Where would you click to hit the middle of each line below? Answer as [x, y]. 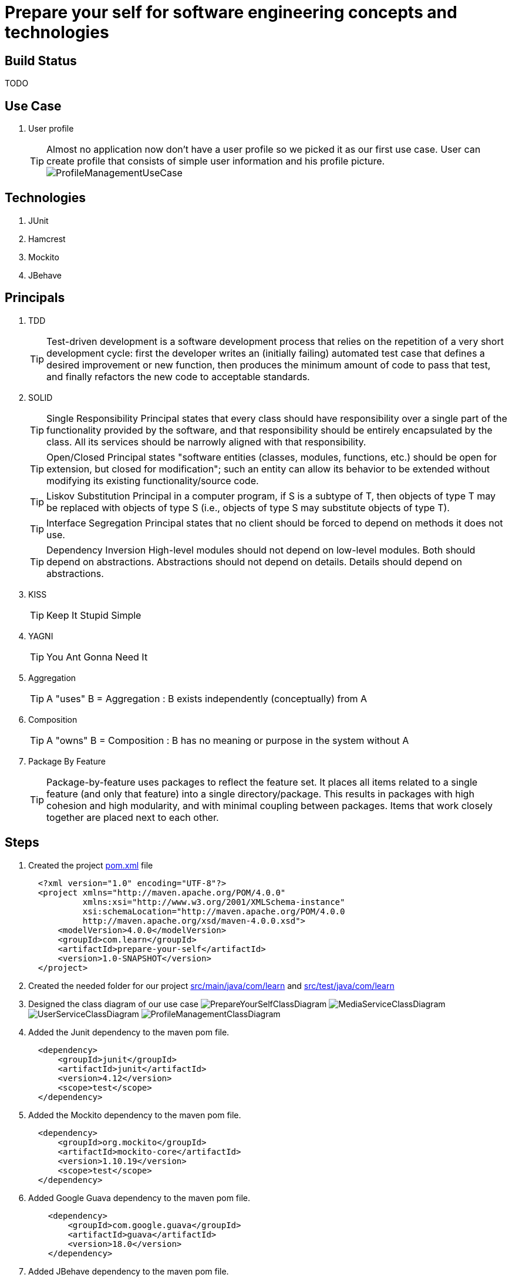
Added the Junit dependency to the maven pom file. [129, 1032]
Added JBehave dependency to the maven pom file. [129, 1271]
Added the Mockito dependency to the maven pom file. [135, 1115]
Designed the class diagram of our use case [113, 1004]
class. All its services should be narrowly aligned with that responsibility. [206, 442]
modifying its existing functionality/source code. [153, 480]
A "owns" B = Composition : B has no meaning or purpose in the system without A [228, 740]
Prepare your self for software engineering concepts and [231, 12]
